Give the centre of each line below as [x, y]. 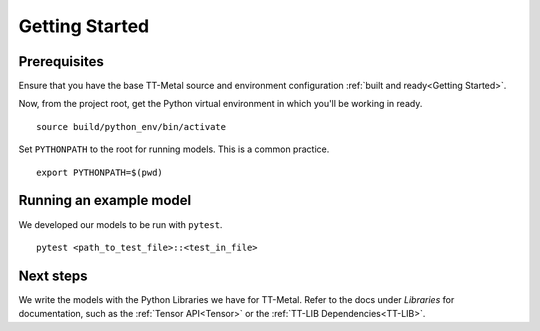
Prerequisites [61, 61]
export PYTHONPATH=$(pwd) [100, 172]
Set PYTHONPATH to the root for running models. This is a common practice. [174, 149]
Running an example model [105, 200]
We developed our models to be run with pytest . [120, 224]
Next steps [53, 275]
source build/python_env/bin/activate [131, 126]
